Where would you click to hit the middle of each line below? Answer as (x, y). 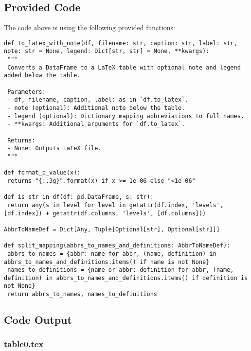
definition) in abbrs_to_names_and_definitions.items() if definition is (126, 278)
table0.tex (24, 343)
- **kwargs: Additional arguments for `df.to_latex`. (96, 124)
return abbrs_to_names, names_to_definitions (82, 294)
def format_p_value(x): (42, 173)
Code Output (38, 320)
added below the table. (42, 76)
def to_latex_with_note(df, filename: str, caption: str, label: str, (121, 43)
